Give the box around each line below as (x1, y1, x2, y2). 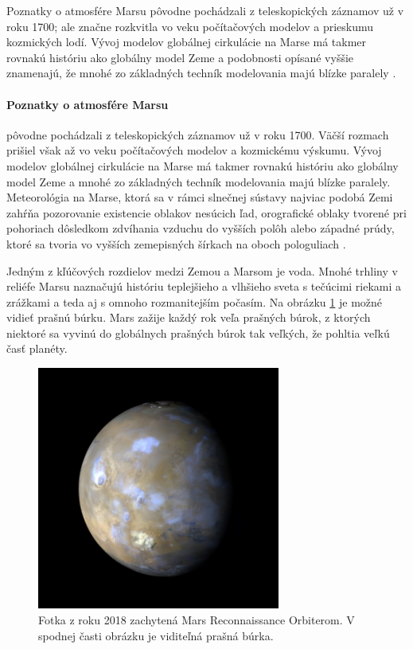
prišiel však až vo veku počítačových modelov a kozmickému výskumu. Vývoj (6, 142, 382, 158)
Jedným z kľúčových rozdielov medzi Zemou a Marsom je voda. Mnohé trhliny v (6, 262, 398, 279)
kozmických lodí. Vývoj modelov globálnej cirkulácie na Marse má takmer (6, 33, 367, 50)
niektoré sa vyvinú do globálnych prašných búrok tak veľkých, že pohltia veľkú (6, 324, 390, 341)
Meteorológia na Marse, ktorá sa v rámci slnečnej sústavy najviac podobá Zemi (6, 189, 393, 205)
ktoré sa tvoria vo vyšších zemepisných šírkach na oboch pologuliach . (6, 235, 346, 252)
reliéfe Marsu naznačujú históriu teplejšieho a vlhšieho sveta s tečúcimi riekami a (6, 278, 402, 295)
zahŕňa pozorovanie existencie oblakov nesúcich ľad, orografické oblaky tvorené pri (6, 204, 407, 221)
